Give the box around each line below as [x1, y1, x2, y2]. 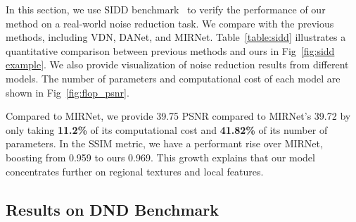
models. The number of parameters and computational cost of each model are [6, 70, 341, 85]
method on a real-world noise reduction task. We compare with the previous [6, 16, 334, 30]
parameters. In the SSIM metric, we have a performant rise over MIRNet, [6, 136, 323, 151]
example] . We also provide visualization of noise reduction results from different [6, 57, 349, 72]
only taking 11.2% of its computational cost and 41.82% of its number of [6, 122, 328, 137]
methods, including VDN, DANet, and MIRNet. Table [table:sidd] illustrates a [6, 30, 346, 44]
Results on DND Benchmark [6, 198, 220, 220]
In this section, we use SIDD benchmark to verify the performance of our [6, 2, 326, 16]
